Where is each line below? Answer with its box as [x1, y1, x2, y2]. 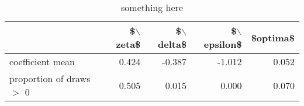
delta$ [158, 37, 187, 51]
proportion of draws [9, 72, 91, 85]
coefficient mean [9, 55, 75, 68]
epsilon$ [203, 37, 242, 51]
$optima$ [251, 30, 295, 44]
